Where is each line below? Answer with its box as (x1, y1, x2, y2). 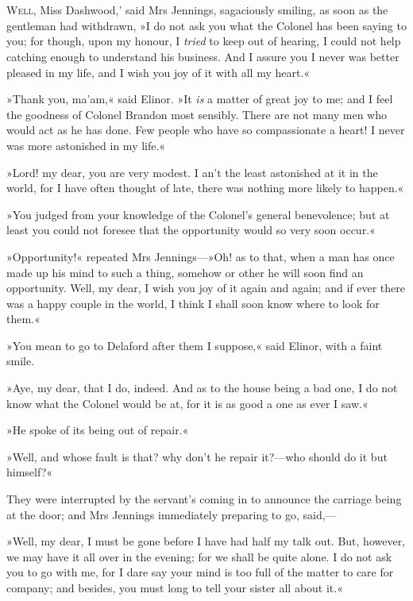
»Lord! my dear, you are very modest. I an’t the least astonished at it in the (6, 164, 378, 180)
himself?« (6, 464, 53, 480)
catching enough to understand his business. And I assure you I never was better (6, 48, 399, 64)
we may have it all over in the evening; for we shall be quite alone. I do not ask (6, 548, 392, 564)
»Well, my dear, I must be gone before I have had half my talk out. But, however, (6, 533, 406, 549)
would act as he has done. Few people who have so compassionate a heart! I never (6, 121, 405, 138)
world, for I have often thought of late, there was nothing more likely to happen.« (6, 179, 404, 196)
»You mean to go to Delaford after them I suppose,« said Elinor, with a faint (6, 337, 383, 353)
